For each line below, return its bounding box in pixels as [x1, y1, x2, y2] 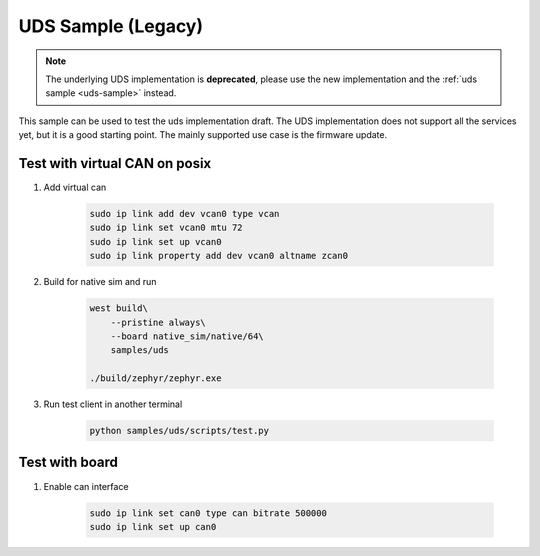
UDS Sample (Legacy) [18, 15, 204, 37]
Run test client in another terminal [43, 398, 183, 410]
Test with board [18, 454, 119, 471]
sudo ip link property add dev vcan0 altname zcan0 [89, 250, 349, 262]
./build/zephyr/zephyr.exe [89, 373, 222, 384]
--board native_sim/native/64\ [110, 330, 264, 342]
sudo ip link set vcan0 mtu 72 [89, 222, 244, 234]
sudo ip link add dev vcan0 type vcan [89, 208, 280, 219]
